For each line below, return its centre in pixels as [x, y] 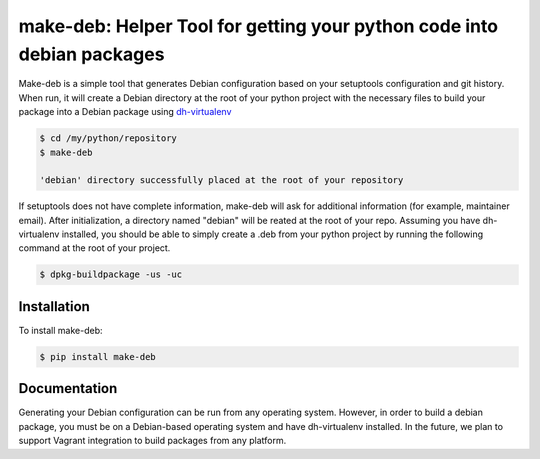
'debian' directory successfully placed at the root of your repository [221, 180]
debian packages [91, 54]
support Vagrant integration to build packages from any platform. [152, 441]
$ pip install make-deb [98, 356]
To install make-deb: [60, 330]
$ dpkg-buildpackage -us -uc [111, 274]
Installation [54, 306]
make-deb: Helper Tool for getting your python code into [258, 26]
